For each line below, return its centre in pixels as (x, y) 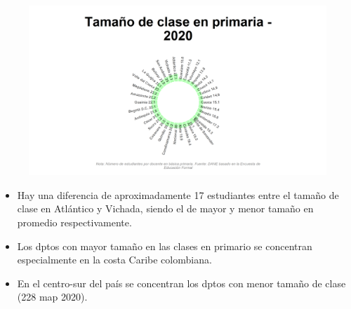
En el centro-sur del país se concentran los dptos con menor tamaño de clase (181, 283)
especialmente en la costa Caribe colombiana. (114, 260)
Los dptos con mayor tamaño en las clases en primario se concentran (165, 246)
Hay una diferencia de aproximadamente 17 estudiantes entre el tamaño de (178, 194)
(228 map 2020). (52, 297)
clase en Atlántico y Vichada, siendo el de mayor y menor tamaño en (165, 208)
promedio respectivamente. (74, 222)
